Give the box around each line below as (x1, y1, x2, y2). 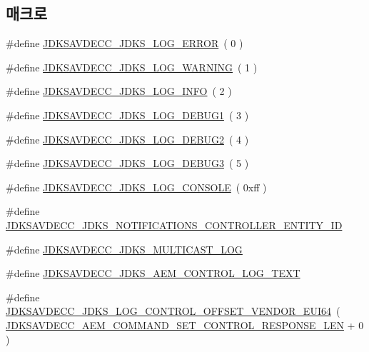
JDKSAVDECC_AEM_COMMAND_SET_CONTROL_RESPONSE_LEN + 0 (6, 317, 364, 332)
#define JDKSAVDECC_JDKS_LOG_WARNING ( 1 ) (6, 59, 258, 74)
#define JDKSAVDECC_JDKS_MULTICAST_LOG (6, 241, 243, 256)
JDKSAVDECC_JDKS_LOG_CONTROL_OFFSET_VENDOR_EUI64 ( (6, 303, 340, 318)
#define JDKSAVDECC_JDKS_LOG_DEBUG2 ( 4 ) (6, 131, 249, 146)
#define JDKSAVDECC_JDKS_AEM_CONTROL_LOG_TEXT (6, 266, 300, 281)
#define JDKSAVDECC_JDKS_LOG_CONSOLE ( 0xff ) (6, 179, 267, 194)
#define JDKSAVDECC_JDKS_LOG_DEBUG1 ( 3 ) (6, 107, 249, 122)
